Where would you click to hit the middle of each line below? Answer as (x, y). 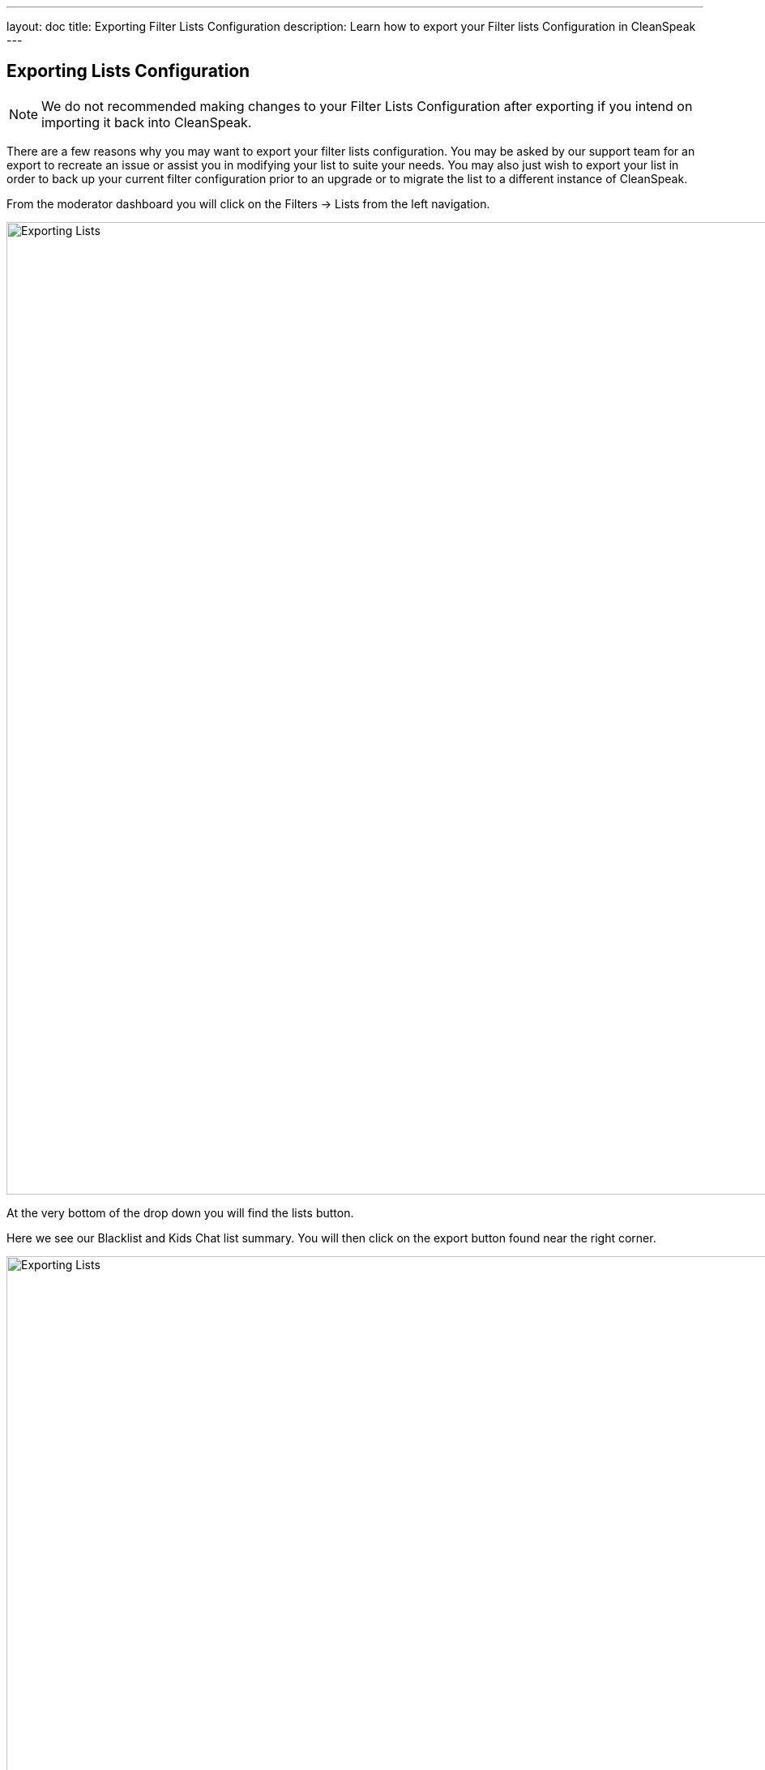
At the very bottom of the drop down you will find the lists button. (180, 1212)
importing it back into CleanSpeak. (147, 122)
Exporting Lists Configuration (128, 71)
